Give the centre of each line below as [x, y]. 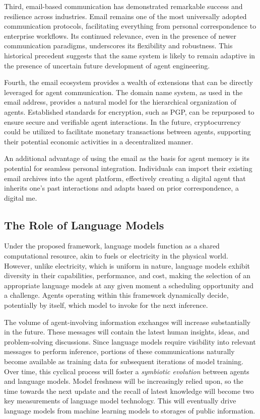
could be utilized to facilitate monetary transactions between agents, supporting [127, 132]
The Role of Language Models [84, 225]
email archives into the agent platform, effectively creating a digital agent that [125, 178]
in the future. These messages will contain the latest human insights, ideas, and [127, 332]
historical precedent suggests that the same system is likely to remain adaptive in [130, 55]
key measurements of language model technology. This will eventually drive [120, 401]
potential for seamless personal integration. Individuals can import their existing [128, 168]
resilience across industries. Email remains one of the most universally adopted [125, 16]
